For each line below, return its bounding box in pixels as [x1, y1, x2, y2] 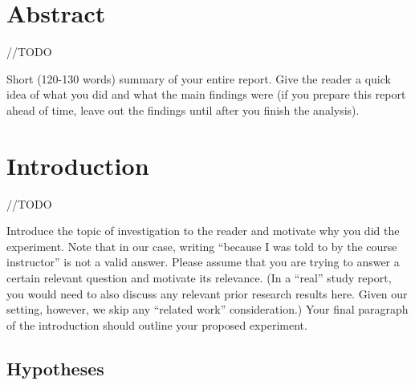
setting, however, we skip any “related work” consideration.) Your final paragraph [6, 301, 409, 318]
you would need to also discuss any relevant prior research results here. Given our [6, 285, 408, 302]
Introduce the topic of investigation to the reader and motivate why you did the [6, 222, 400, 239]
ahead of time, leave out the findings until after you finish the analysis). [6, 101, 360, 118]
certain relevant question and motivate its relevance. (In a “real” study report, [6, 269, 392, 286]
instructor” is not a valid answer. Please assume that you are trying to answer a [6, 253, 400, 270]
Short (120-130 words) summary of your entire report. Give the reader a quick [6, 70, 391, 87]
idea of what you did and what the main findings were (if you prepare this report [6, 86, 406, 103]
